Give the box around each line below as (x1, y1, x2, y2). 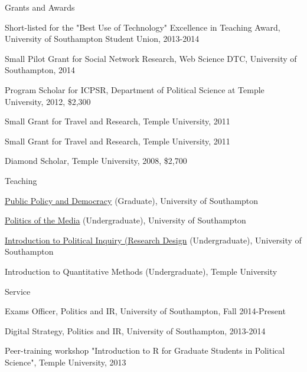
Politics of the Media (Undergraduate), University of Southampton (5, 214, 246, 226)
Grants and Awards (5, 1, 75, 13)
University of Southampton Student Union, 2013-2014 (5, 32, 200, 45)
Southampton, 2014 (5, 64, 76, 76)
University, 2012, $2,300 (5, 95, 91, 107)
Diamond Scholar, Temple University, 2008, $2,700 (5, 154, 187, 167)
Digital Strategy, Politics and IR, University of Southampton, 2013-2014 (5, 324, 266, 337)
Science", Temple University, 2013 (5, 355, 126, 368)
